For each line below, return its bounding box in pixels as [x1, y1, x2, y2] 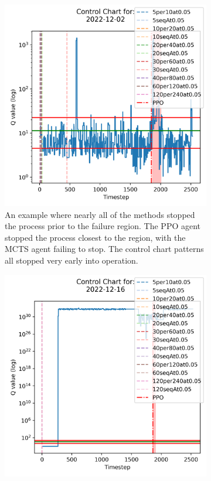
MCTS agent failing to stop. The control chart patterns [5, 243, 204, 255]
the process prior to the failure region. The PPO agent [5, 220, 201, 232]
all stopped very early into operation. [5, 254, 138, 266]
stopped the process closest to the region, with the [5, 231, 186, 243]
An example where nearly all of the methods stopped [5, 208, 195, 220]
